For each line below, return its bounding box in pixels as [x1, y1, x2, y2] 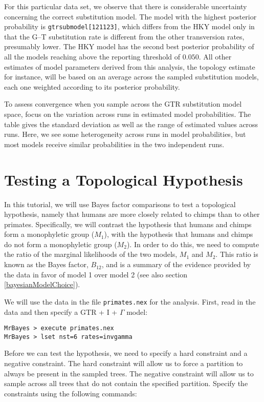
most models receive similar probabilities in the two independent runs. [4, 138, 225, 149]
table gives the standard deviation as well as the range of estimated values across [4, 118, 258, 129]
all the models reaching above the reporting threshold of [4, 51, 181, 62]
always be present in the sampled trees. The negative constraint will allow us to [4, 368, 254, 378]
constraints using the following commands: [4, 388, 137, 398]
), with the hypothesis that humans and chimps [104, 229, 253, 239]
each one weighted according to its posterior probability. [4, 81, 180, 92]
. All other [199, 51, 232, 62]
